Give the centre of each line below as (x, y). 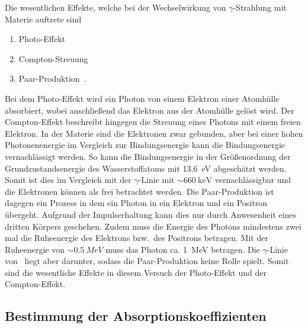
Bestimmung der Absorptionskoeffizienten (136, 316)
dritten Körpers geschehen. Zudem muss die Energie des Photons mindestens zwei (153, 226)
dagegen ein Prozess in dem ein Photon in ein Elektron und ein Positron (136, 203)
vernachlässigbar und (253, 180)
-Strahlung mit (260, 7)
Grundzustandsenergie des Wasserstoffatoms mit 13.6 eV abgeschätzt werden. (146, 168)
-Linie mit (156, 180)
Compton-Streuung (53, 58)
